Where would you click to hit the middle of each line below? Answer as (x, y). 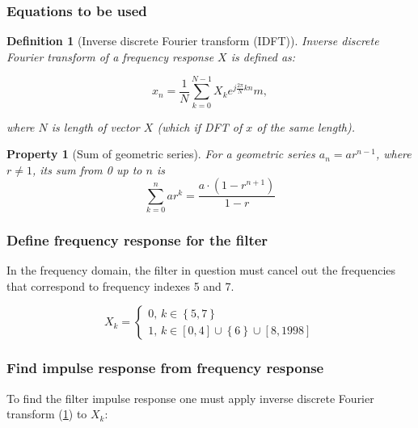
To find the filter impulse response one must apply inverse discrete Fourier (190, 398)
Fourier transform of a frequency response (110, 56)
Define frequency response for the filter (137, 240)
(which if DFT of (200, 126)
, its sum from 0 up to (87, 169)
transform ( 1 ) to (47, 414)
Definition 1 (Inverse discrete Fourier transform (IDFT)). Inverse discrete (193, 41)
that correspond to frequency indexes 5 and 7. (120, 285)
